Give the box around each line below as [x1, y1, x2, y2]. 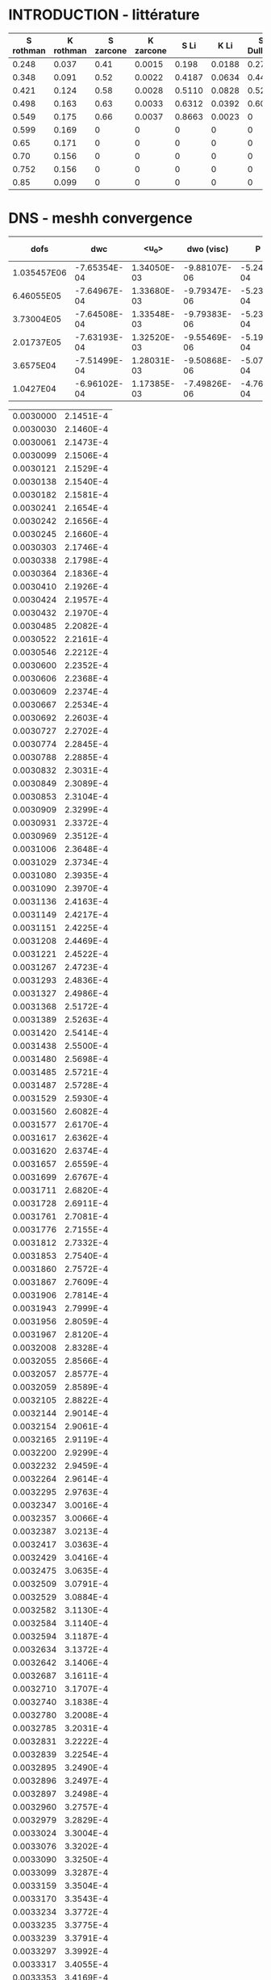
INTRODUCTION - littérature [8, 6, 200, 24]
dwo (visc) [186, 243, 229, 254]
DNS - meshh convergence [8, 209, 193, 228]
